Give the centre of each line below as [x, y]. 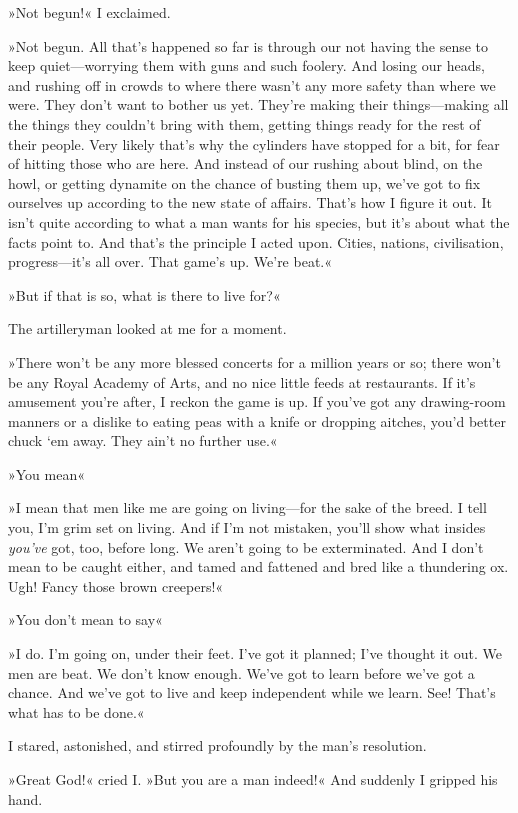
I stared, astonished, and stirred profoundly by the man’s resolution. [217, 745]
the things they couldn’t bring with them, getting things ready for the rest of [244, 123]
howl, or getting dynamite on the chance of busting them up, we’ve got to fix [244, 182]
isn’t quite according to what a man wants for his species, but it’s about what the [259, 221]
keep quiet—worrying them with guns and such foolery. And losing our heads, [246, 65]
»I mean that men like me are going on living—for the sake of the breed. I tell [247, 507]
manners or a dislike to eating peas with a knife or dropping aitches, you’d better [257, 420]
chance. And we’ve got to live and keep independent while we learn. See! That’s [252, 692]
